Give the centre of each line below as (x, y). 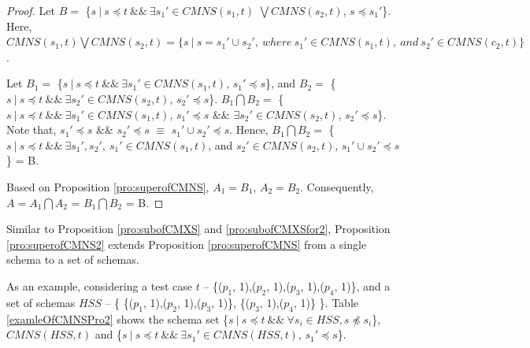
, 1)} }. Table (326, 302)
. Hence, (249, 130)
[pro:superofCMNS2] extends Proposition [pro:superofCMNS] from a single (187, 244)
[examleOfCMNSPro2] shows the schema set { (118, 318)
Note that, (32, 130)
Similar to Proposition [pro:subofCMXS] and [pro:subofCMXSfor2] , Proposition (198, 229)
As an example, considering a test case (99, 285)
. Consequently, (337, 186)
